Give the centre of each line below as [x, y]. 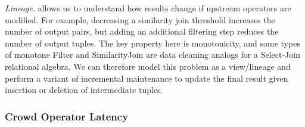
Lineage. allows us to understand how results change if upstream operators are [148, 8]
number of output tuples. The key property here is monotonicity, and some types [152, 43]
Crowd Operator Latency [67, 116]
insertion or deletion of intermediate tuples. [84, 90]
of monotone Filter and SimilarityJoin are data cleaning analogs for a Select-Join [152, 55]
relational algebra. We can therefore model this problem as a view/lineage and [148, 66]
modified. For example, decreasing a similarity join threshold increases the [140, 19]
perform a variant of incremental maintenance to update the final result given [147, 78]
